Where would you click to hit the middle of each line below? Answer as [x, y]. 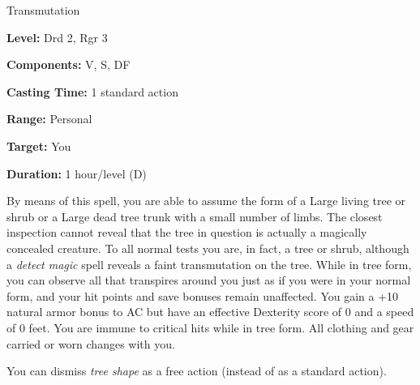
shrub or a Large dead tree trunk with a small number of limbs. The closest [195, 216]
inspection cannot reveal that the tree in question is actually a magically [187, 232]
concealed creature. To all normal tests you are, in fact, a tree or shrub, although [208, 248]
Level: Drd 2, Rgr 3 [57, 37]
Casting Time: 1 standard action [92, 91]
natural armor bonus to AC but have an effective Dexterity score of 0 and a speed [210, 312]
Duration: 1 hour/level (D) [77, 173]
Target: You [39, 145]
